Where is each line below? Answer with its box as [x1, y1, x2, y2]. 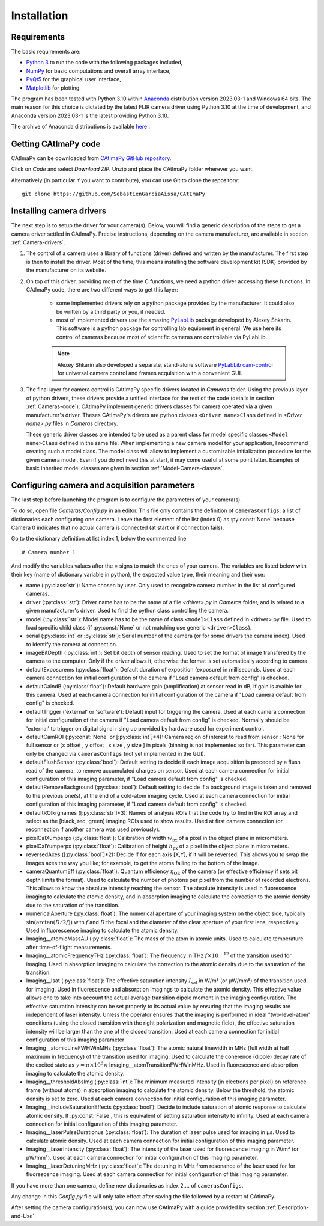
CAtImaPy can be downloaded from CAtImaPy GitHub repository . [11, 155, 172, 162]
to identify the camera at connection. [26, 640, 118, 648]
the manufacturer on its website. [26, 266, 106, 274]
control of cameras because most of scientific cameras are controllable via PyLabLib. [56, 333, 268, 340]
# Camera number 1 [22, 549, 76, 556]
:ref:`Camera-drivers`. [11, 238, 65, 246]
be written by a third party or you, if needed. [56, 308, 166, 315]
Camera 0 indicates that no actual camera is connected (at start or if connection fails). [11, 524, 224, 532]
